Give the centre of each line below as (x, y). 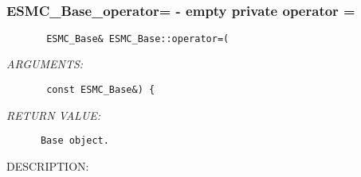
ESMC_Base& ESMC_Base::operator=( (138, 38)
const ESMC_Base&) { (101, 90)
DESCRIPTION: (48, 165)
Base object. (75, 141)
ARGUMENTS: (45, 64)
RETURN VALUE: (54, 115)
